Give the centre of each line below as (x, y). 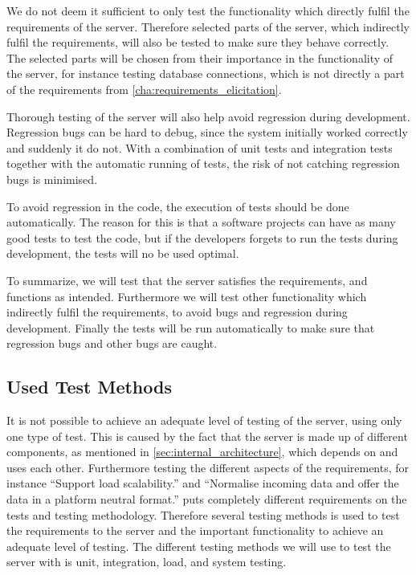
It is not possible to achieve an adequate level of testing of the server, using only (204, 420)
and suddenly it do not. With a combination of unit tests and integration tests (200, 147)
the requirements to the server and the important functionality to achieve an (195, 530)
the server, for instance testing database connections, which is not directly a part (206, 73)
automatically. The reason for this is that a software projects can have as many (201, 222)
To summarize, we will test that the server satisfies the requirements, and (187, 280)
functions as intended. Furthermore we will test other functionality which (187, 296)
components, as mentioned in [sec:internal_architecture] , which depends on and (202, 452)
